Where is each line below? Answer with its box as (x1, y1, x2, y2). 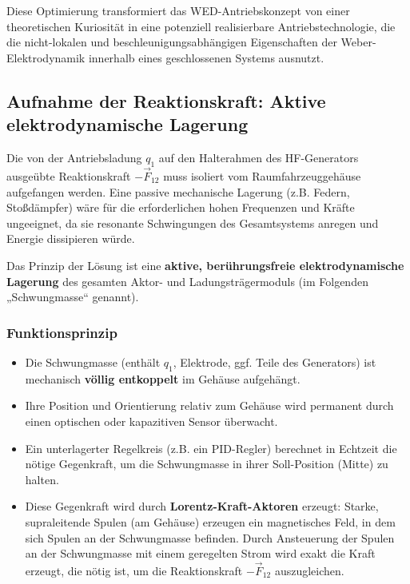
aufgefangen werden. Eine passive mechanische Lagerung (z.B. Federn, (6, 183, 350, 200)
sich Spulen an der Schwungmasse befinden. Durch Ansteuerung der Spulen (25, 529, 395, 546)
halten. (25, 471, 59, 487)
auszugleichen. (274, 562, 344, 578)
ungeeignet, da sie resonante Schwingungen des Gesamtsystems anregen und (6, 214, 379, 231)
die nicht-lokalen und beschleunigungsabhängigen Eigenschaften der (6, 34, 337, 50)
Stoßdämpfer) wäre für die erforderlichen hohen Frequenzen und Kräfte (6, 199, 355, 216)
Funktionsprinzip (6, 322, 117, 342)
